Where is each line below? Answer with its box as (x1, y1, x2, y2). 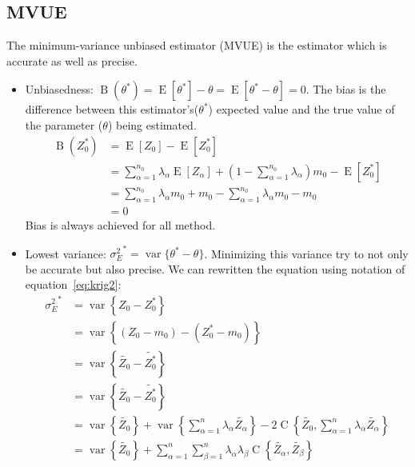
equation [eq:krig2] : (25, 276, 122, 293)
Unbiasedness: (25, 81, 94, 98)
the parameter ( (25, 116, 103, 133)
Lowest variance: (25, 245, 106, 261)
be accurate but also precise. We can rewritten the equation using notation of (25, 260, 405, 277)
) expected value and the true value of (208, 101, 395, 118)
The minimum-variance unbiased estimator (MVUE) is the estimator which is (6, 37, 387, 54)
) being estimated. (107, 116, 197, 133)
